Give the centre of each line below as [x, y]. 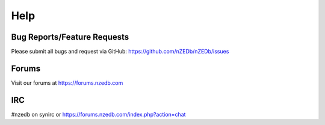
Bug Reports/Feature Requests [70, 37]
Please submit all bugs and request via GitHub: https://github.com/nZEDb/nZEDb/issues [120, 52]
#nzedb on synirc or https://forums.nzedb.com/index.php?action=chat [98, 114]
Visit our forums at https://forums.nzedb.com [67, 83]
